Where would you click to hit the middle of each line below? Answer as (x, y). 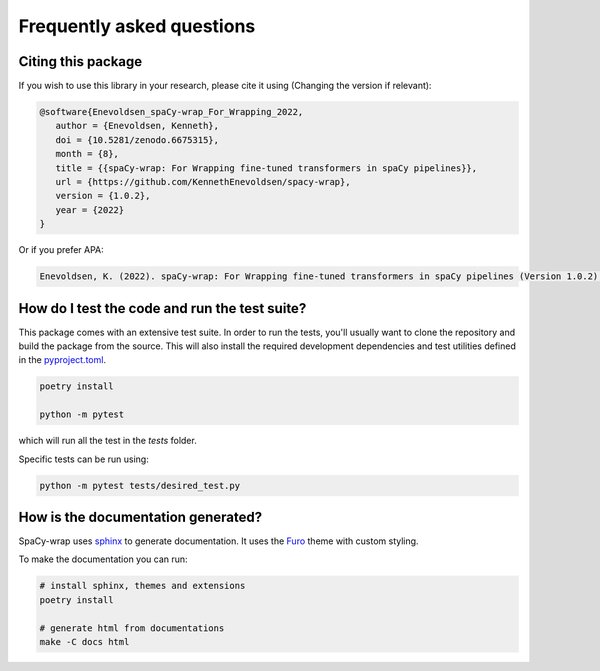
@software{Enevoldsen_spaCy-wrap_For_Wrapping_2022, (171, 112)
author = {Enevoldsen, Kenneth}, (137, 126)
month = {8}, (87, 154)
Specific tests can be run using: (83, 459)
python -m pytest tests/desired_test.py (139, 485)
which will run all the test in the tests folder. (107, 441)
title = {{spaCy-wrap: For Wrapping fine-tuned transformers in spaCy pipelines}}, (266, 168)
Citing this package (80, 61)
